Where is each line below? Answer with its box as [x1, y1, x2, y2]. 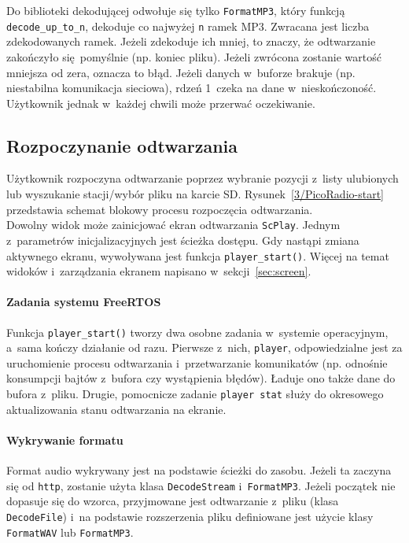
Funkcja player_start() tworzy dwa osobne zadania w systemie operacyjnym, [6, 323, 389, 340]
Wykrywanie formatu [6, 431, 123, 448]
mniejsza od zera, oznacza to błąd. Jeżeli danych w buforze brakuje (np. [6, 64, 356, 80]
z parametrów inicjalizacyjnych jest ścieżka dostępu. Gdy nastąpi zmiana [6, 231, 359, 248]
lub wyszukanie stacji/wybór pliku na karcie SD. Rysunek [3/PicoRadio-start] [6, 186, 384, 202]
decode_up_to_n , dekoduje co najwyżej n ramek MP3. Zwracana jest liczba [6, 17, 370, 34]
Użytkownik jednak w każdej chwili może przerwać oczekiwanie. [6, 94, 315, 111]
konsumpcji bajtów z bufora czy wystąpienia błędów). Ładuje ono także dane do [6, 370, 396, 386]
